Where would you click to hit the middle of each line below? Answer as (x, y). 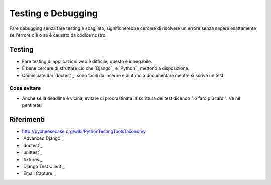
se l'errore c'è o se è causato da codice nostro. (58, 35)
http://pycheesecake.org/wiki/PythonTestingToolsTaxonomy (84, 132)
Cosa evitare (25, 88)
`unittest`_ (32, 152)
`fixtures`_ (32, 159)
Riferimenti (27, 120)
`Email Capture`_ (39, 173)
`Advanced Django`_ (43, 138)
